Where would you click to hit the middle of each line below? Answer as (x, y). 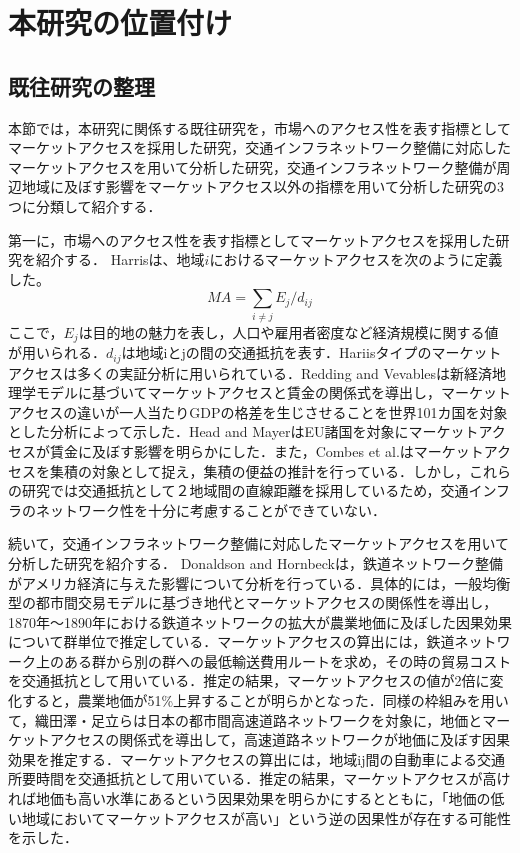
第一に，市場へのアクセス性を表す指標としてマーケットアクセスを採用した (252, 239)
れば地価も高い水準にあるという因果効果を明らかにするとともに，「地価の (249, 798)
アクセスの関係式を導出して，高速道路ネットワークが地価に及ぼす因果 (279, 739)
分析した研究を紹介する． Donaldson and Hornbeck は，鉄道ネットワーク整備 (255, 562)
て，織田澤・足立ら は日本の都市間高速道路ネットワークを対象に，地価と (245, 719)
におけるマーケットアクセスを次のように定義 (356, 259)
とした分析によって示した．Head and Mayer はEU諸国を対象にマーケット (243, 431)
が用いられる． (57, 352)
